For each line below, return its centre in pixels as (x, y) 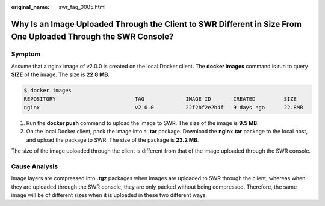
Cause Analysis (35, 166)
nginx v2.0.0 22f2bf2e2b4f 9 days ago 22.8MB (163, 107)
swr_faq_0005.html (82, 7)
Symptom (26, 54)
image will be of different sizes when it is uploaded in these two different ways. (109, 195)
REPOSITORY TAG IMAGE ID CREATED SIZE (160, 99)
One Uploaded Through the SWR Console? (92, 37)
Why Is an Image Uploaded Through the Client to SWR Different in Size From (156, 24)
